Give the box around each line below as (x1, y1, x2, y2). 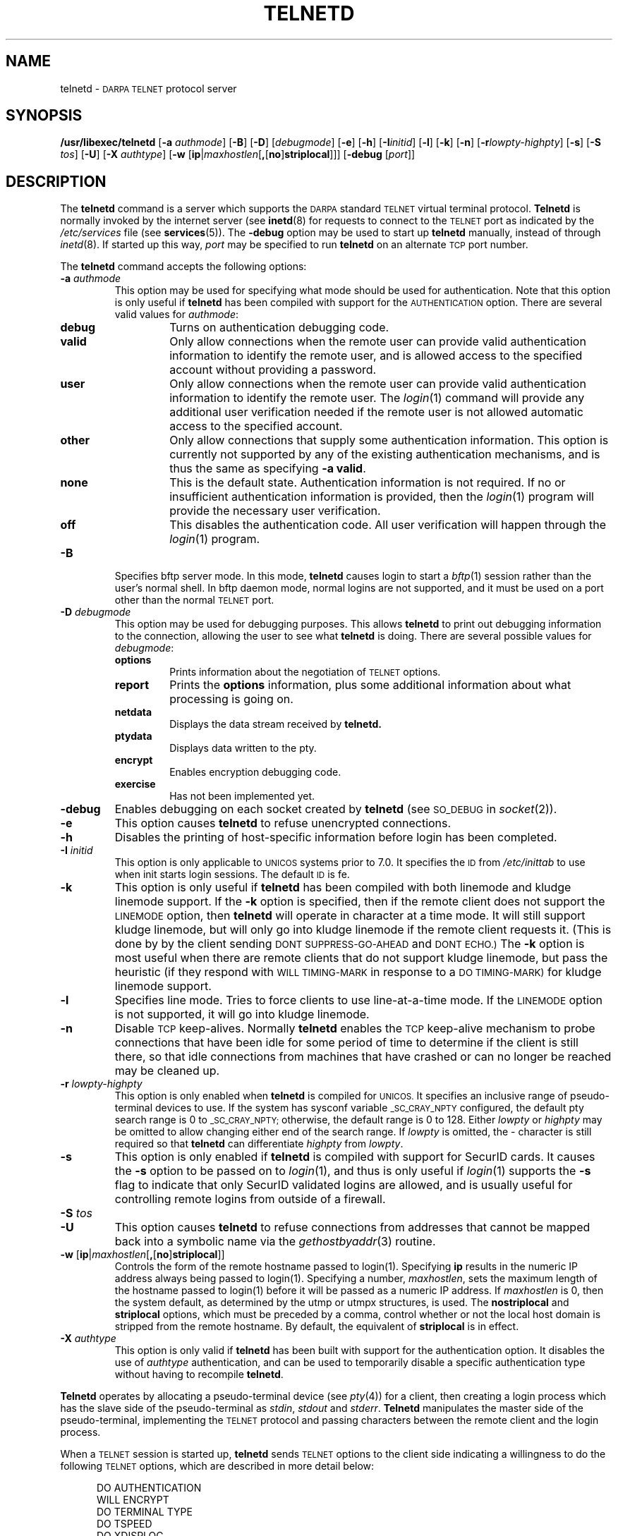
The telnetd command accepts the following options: (60, 260, 307, 273)
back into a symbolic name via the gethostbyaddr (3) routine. (114, 1234, 436, 1249)
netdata (114, 706, 152, 719)
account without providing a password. (169, 362, 377, 377)
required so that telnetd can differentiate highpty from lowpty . (114, 1138, 404, 1150)
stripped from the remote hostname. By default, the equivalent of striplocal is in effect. (114, 1320, 519, 1333)
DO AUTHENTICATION (97, 1482, 202, 1494)
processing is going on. (169, 692, 293, 707)
